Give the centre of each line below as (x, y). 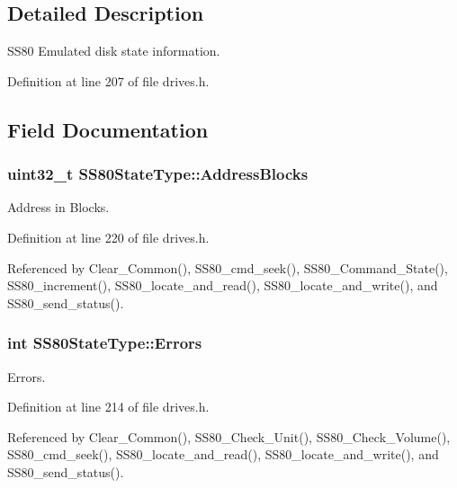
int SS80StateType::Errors (105, 343)
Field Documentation (108, 129)
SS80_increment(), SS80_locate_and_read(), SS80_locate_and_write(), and (223, 285)
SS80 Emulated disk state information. (114, 51)
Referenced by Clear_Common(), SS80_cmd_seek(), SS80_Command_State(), (228, 267)
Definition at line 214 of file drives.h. (108, 407)
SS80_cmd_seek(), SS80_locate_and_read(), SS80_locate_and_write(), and (223, 454)
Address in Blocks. (58, 207)
